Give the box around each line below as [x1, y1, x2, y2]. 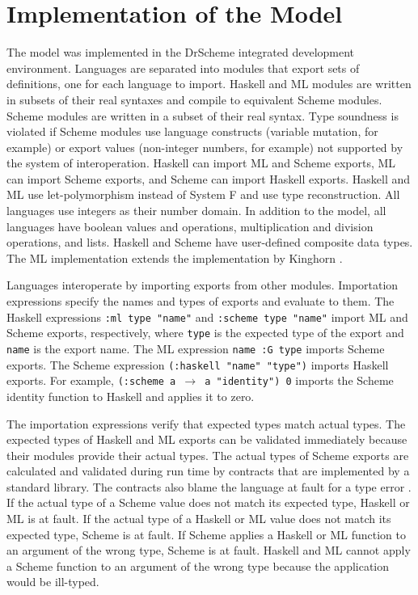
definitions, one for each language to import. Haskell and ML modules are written [6, 75, 412, 92]
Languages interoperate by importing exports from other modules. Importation [6, 276, 399, 293]
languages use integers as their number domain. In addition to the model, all [6, 202, 386, 219]
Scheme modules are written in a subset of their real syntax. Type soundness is [6, 107, 399, 124]
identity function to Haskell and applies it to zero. [6, 387, 255, 404]
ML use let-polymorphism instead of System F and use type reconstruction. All [6, 186, 400, 203]
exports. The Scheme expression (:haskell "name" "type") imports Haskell [6, 356, 389, 373]
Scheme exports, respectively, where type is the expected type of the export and [6, 324, 404, 341]
